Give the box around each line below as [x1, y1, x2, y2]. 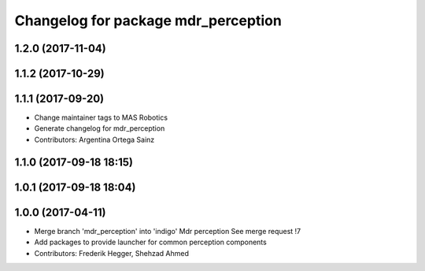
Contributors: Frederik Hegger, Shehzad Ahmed [34, 248, 189, 258]
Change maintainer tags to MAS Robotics [34, 113, 168, 122]
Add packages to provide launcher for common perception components [34, 237, 267, 247]
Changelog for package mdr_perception [14, 12, 283, 29]
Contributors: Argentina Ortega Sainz [34, 135, 155, 144]
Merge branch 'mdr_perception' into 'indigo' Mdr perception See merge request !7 [34, 226, 301, 236]
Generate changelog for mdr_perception [34, 124, 165, 133]
